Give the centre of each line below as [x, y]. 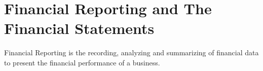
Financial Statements [79, 28]
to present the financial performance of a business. [82, 62]
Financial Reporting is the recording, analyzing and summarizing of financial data [131, 52]
